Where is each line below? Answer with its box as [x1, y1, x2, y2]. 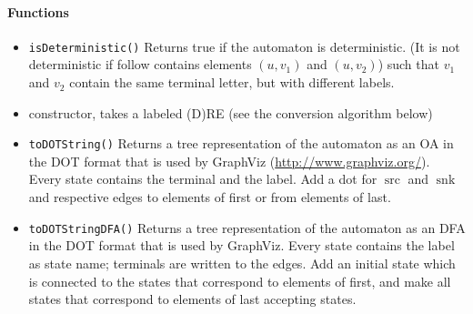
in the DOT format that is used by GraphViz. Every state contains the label [28, 236, 455, 255]
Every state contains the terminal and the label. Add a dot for [28, 169, 377, 188]
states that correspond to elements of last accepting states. [28, 289, 357, 309]
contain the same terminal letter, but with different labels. [69, 73, 395, 92]
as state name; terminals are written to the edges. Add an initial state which [28, 253, 456, 272]
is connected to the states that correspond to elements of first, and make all [28, 271, 451, 290]
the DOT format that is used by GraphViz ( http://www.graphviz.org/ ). [28, 151, 430, 170]
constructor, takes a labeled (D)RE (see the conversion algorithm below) [28, 103, 433, 122]
